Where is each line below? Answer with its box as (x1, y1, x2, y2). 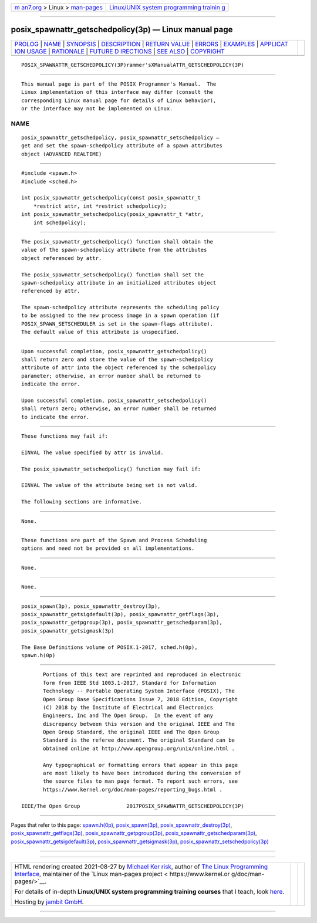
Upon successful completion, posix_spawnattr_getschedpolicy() (21, 348, 207, 354)
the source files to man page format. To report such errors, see (43, 778, 238, 785)
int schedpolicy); (33, 219, 87, 226)
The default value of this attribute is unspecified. (21, 329, 179, 336)
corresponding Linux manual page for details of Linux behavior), (21, 97, 217, 104)
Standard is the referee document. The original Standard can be (43, 737, 235, 743)
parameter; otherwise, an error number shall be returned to (21, 373, 201, 379)
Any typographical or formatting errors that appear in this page (43, 762, 238, 768)
